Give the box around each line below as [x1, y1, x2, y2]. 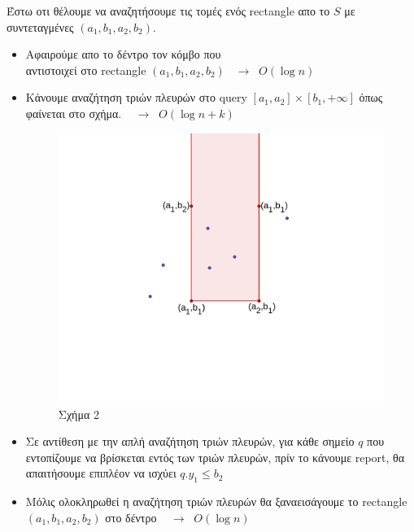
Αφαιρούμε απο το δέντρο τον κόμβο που [25, 46, 221, 63]
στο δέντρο [105, 508, 157, 525]
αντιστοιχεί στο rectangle [25, 61, 146, 78]
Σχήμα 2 [58, 405, 99, 422]
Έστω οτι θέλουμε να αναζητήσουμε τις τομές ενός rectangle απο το [7, 2, 330, 19]
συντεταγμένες [7, 18, 74, 35]
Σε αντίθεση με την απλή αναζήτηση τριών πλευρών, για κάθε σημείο [25, 433, 355, 450]
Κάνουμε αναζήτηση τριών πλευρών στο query [25, 89, 247, 106]
